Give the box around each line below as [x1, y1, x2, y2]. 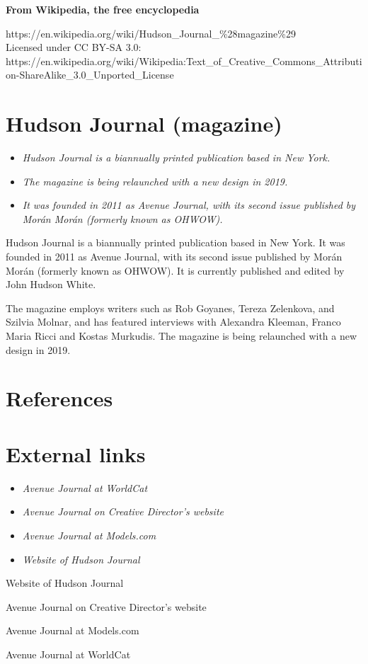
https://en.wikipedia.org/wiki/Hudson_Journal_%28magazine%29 [6, 25, 296, 40]
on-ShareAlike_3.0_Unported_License [6, 67, 174, 82]
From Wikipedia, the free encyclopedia [6, 2, 200, 16]
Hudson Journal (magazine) [6, 109, 282, 138]
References [6, 384, 113, 413]
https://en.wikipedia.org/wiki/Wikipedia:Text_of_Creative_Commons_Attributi [6, 53, 362, 68]
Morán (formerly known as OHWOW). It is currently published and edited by [6, 263, 345, 277]
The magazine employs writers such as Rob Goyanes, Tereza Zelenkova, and [6, 300, 335, 315]
